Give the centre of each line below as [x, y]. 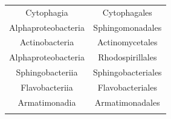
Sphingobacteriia [47, 72]
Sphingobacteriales [127, 72]
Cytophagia [47, 12]
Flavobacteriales [127, 87]
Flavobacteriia [47, 87]
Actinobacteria [47, 42]
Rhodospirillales [127, 57]
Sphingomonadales [127, 27]
